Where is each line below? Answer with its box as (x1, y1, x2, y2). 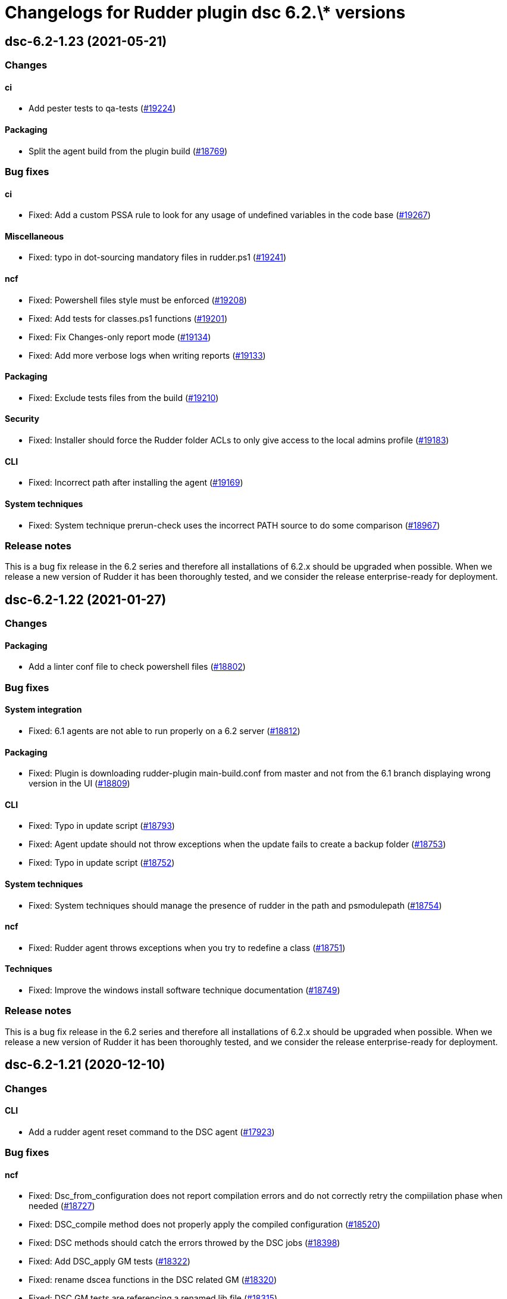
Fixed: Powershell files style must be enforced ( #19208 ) (29, 294, 247, 305)
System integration (5, 704, 82, 715)
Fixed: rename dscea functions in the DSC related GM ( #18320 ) (29, 1275, 277, 1285)
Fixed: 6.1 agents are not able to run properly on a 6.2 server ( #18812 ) (29, 725, 301, 736)
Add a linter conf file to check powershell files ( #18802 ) (29, 661, 246, 672)
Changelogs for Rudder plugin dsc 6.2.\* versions (5, 2, 406, 23)
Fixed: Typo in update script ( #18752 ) (29, 857, 175, 868)
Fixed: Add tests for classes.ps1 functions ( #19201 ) (29, 313, 227, 324)
